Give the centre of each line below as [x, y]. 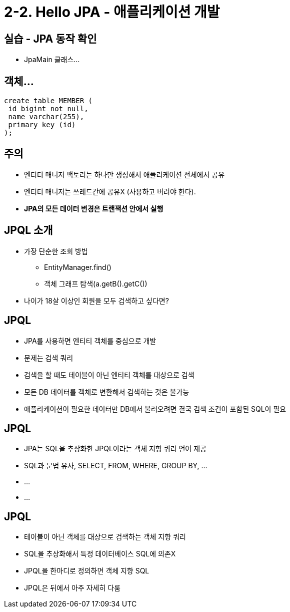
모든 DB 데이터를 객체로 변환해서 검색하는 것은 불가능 [107, 392]
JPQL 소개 [28, 230]
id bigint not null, [48, 109]
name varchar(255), [46, 117]
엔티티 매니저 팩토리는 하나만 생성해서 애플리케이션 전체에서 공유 [124, 174]
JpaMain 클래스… [52, 60]
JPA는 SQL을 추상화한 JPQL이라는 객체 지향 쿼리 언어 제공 [115, 449]
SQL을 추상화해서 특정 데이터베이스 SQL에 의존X [100, 554]
